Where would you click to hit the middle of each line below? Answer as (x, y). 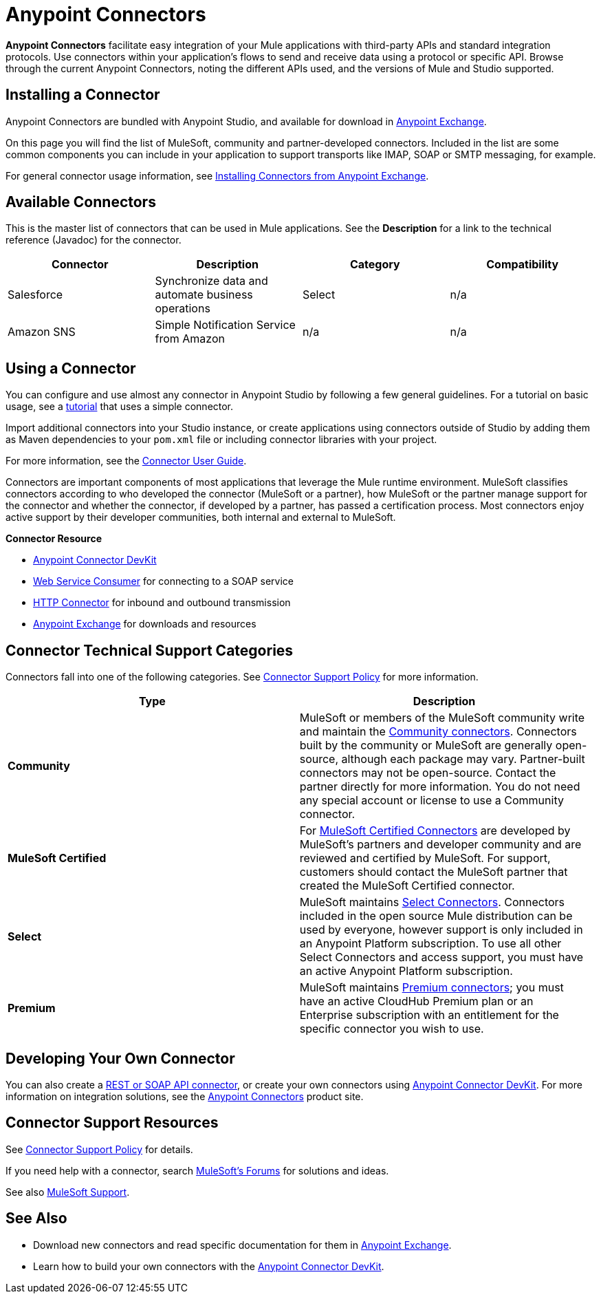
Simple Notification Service (225, 325)
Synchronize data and (211, 281)
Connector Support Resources (112, 1123)
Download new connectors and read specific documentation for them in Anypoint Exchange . (242, 1245)
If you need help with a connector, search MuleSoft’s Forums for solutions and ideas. (197, 1170)
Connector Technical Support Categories (150, 650)
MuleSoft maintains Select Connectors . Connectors (432, 902)
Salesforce (35, 295)
